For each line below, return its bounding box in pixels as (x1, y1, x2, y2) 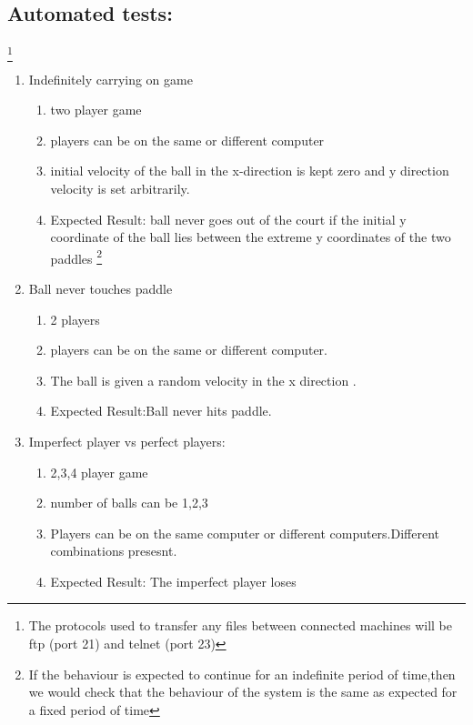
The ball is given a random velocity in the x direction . (50, 370, 357, 389)
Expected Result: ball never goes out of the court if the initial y (50, 209, 407, 228)
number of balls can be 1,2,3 (50, 493, 208, 512)
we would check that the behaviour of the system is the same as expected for (28, 682, 458, 701)
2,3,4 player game (50, 462, 148, 481)
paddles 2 (50, 246, 103, 267)
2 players (50, 309, 100, 328)
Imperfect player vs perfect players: (28, 431, 226, 450)
